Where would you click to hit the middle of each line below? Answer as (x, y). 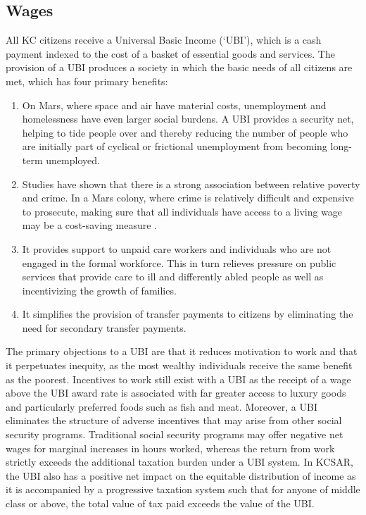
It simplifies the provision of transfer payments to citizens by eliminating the (188, 314)
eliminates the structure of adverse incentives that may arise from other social (174, 420)
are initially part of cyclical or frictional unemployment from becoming (175, 146)
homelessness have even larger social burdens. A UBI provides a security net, (188, 119)
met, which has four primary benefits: (87, 81)
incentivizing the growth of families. (99, 290)
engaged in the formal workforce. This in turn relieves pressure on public (179, 262)
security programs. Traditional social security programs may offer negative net (175, 434)
